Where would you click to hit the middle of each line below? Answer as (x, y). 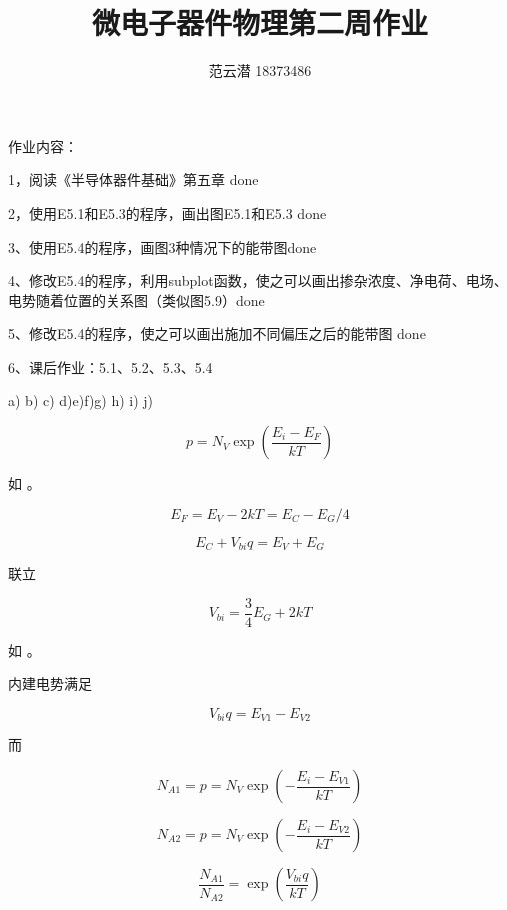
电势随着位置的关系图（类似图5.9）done (136, 299)
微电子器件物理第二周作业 (259, 22)
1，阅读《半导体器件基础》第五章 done (133, 179)
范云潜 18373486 (260, 70)
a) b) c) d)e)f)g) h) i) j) (81, 400)
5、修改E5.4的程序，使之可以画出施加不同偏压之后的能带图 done (217, 333)
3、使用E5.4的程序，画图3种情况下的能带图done (162, 246)
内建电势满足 (50, 683)
